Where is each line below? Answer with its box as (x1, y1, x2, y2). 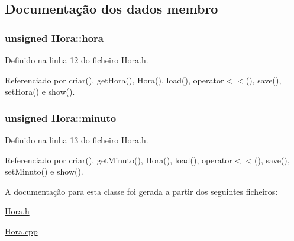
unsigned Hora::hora (5, 30, 104, 45)
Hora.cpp (5, 224, 38, 237)
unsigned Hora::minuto (5, 110, 117, 125)
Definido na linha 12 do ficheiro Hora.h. (5, 54, 148, 66)
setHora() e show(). (5, 85, 75, 98)
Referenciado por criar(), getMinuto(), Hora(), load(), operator (5, 153, 232, 166)
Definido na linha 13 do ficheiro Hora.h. (5, 134, 148, 146)
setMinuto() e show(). (5, 165, 83, 178)
